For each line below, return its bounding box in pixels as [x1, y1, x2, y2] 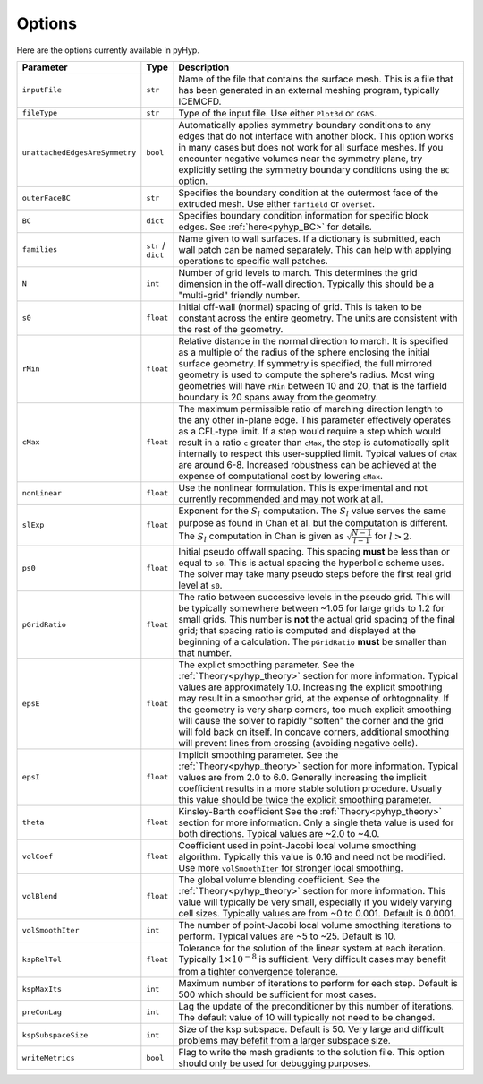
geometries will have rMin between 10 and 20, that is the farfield [178, 379, 447, 391]
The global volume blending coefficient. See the [178, 873, 380, 886]
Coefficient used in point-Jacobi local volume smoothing [178, 839, 417, 851]
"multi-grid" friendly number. [178, 288, 301, 301]
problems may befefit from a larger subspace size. [178, 1035, 391, 1047]
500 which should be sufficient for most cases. [178, 988, 377, 1001]
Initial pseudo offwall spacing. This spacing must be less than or [178, 545, 451, 557]
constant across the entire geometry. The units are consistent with [178, 312, 458, 324]
